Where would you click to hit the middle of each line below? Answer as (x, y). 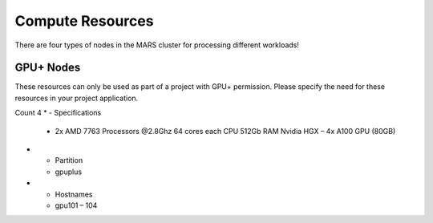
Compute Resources (84, 21)
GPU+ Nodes (48, 68)
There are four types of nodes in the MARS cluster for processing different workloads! (157, 45)
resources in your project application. (77, 98)
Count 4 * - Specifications (58, 113)
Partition (69, 160)
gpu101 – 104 (76, 205)
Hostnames (74, 194)
